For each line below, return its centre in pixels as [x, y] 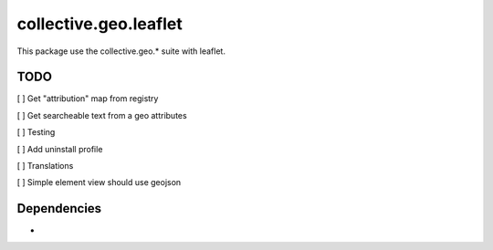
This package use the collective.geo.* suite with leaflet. [121, 51]
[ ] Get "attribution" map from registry [88, 99]
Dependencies [59, 208]
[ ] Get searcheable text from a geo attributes [102, 115]
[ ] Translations [45, 166]
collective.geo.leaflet [100, 24]
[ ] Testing [36, 132]
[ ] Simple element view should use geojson [99, 182]
